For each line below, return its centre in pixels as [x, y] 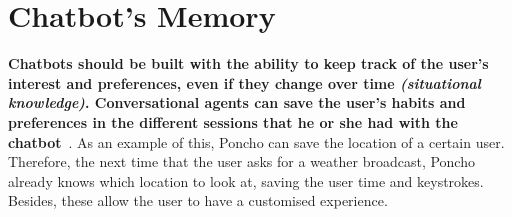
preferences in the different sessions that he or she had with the [233, 121]
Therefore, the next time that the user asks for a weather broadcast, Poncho [241, 161]
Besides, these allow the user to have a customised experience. [198, 200]
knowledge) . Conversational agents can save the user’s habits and [237, 102]
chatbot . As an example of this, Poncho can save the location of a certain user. [256, 141]
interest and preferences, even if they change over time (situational [244, 82]
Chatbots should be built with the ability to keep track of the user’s [248, 63]
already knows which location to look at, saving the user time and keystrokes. [246, 180]
